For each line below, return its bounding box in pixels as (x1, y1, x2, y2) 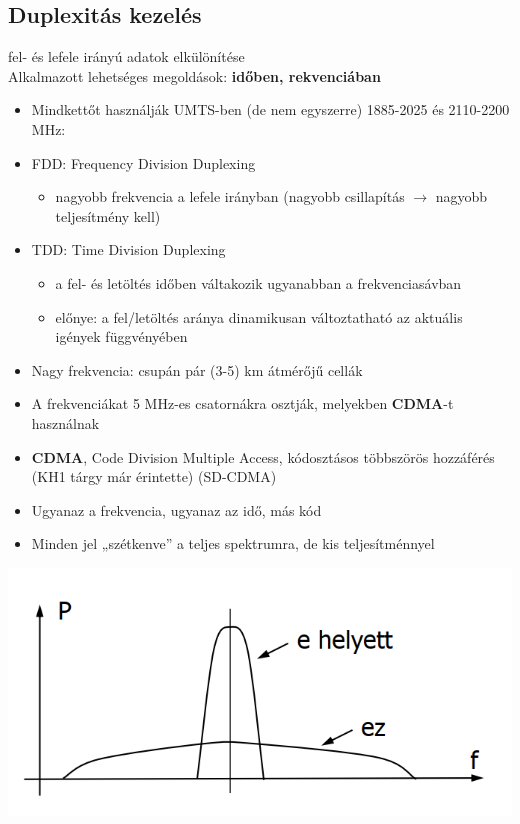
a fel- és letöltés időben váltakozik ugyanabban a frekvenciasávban (55, 272, 462, 293)
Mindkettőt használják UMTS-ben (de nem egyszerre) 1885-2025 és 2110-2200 (31, 99, 510, 120)
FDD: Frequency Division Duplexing (31, 152, 256, 173)
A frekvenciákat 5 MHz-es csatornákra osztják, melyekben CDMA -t (31, 393, 454, 414)
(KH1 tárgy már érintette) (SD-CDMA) (31, 466, 277, 487)
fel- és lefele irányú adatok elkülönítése (8, 46, 245, 67)
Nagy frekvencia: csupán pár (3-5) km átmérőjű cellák (31, 359, 363, 380)
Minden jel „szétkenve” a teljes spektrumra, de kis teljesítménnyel (31, 533, 435, 554)
